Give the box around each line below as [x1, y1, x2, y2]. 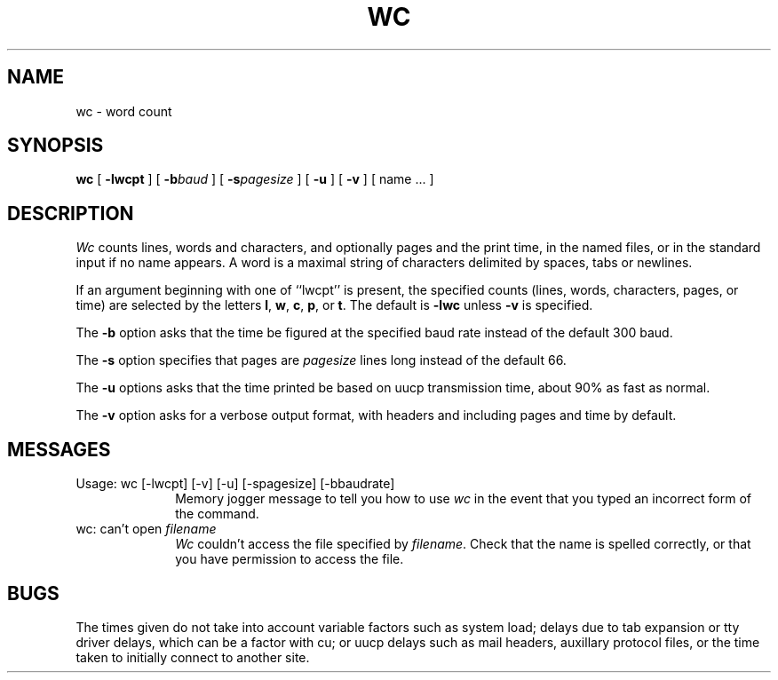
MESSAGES [7, 438, 111, 461]
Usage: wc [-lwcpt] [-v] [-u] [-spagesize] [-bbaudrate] [75, 476, 395, 492]
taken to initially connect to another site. [75, 649, 310, 665]
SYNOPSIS [7, 134, 104, 157]
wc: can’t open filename [75, 521, 217, 537]
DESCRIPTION [7, 202, 134, 225]
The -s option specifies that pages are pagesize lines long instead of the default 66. [75, 352, 567, 368]
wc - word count [75, 103, 172, 119]
